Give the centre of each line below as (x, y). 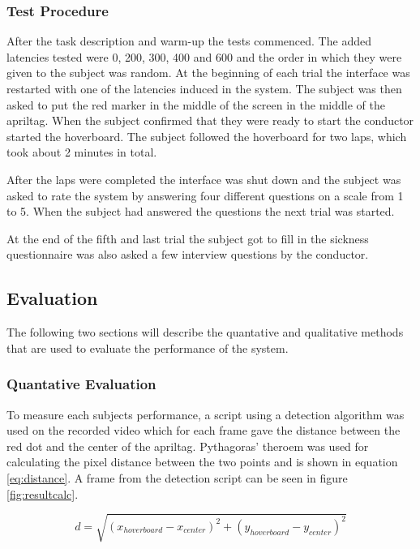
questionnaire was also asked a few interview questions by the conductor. (188, 254)
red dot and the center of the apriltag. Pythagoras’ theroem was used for (188, 446)
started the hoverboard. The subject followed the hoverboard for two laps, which (207, 136)
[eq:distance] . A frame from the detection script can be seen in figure (177, 477)
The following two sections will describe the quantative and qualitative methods (205, 332)
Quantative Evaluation (81, 384)
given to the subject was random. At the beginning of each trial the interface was (208, 73)
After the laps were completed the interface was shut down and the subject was (204, 179)
